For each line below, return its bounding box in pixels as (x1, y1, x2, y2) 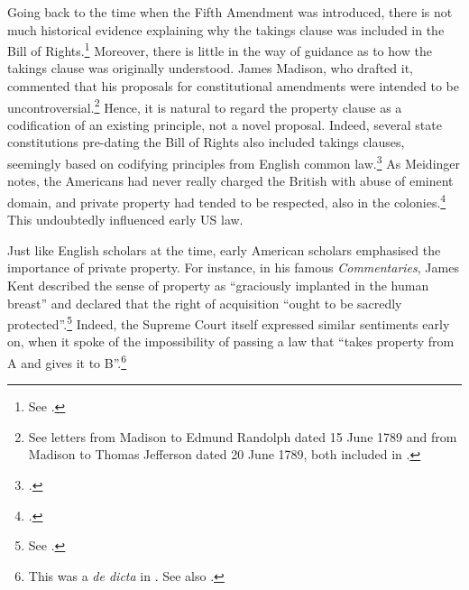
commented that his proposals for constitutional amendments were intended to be (7, 77, 459, 96)
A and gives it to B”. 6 (7, 350, 127, 372)
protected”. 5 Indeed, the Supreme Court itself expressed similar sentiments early (7, 312, 450, 333)
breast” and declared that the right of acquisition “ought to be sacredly (7, 293, 402, 312)
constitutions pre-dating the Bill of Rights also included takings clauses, (7, 133, 405, 152)
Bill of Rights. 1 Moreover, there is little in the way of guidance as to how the (7, 39, 432, 60)
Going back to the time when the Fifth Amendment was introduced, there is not (7, 3, 453, 21)
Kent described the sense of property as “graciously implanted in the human (7, 275, 429, 294)
